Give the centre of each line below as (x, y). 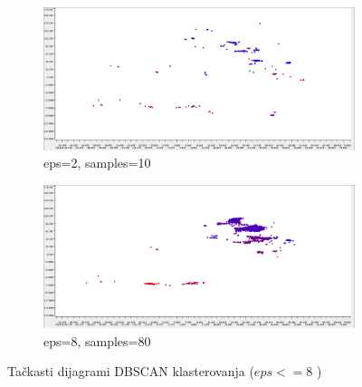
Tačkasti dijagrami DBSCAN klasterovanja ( (131, 371)
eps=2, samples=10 (97, 163)
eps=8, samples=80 (97, 340)
